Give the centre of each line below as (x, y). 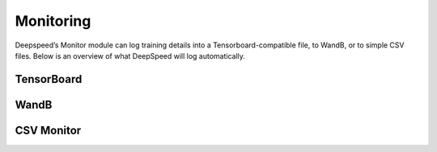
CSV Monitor (48, 130)
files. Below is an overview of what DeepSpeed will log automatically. (130, 55)
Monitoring (53, 21)
